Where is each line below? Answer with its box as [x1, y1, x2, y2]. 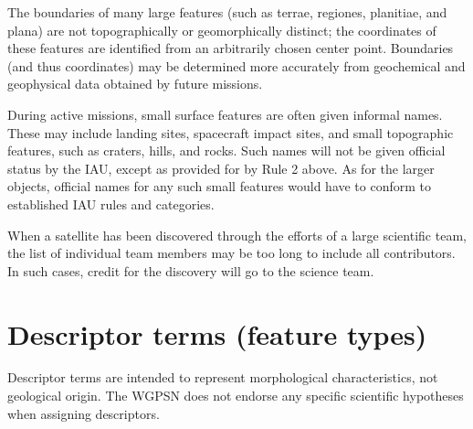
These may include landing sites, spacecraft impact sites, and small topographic [7, 123, 454, 142]
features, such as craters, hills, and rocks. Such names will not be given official [7, 141, 446, 160]
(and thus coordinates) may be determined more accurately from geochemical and [7, 56, 466, 75]
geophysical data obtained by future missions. [7, 74, 263, 93]
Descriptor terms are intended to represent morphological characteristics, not [7, 368, 438, 387]
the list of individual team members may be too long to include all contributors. [7, 243, 456, 263]
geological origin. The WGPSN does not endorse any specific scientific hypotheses [7, 386, 464, 405]
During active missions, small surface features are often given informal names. [7, 104, 443, 123]
